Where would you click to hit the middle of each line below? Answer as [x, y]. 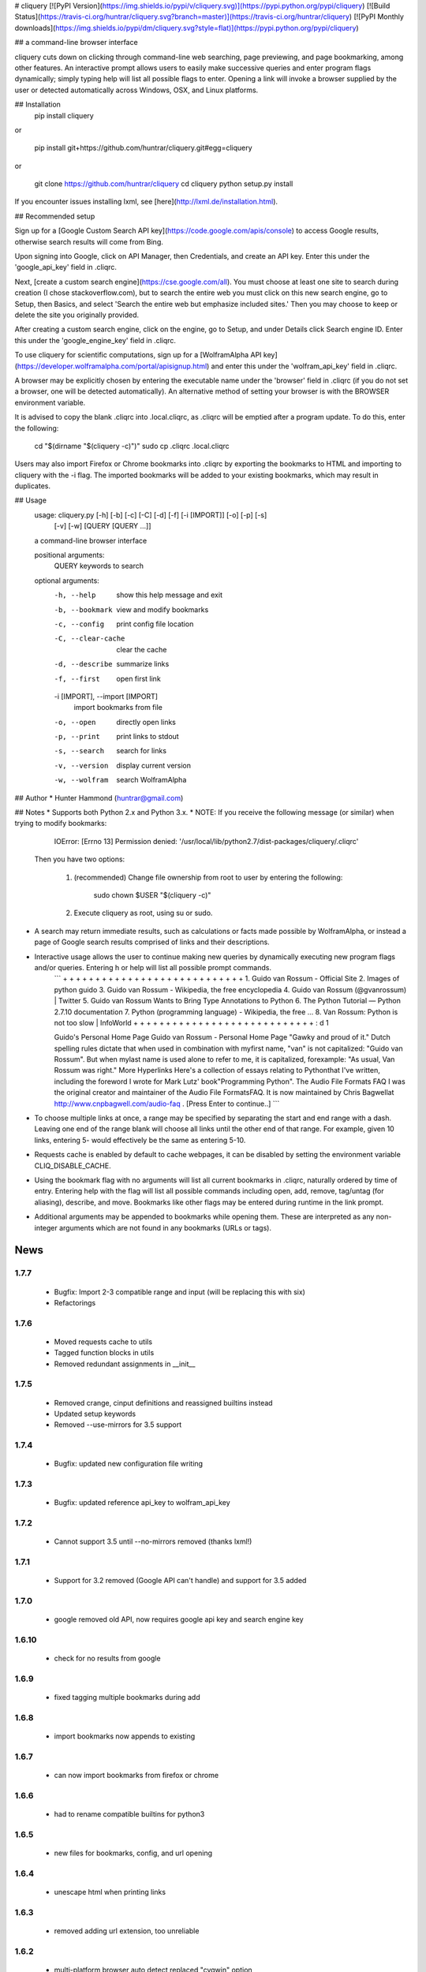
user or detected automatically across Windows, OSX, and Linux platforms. [136, 90]
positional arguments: [69, 555]
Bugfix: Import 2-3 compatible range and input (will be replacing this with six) [179, 1292]
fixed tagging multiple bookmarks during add [127, 1697]
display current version [154, 765]
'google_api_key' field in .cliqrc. [66, 267]
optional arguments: [67, 581]
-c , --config [79, 624]
